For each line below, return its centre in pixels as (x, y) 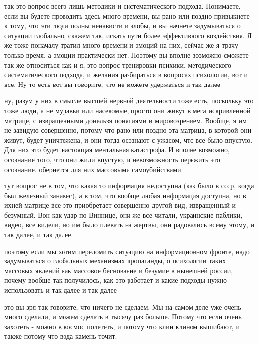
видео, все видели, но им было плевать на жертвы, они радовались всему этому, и (129, 224)
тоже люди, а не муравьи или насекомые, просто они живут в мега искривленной (128, 110)
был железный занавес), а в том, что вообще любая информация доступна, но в (125, 195)
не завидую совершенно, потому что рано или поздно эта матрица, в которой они (128, 130)
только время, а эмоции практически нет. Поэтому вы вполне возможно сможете (127, 54)
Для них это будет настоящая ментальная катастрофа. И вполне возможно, (117, 149)
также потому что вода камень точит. (61, 336)
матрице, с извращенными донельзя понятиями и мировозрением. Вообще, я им (126, 120)
